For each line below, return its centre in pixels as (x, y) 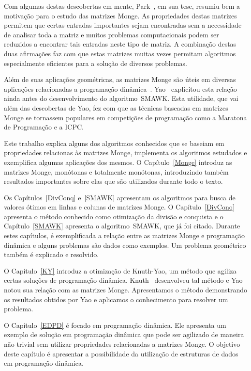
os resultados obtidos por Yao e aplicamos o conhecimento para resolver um (116, 299)
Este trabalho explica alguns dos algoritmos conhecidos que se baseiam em (114, 143)
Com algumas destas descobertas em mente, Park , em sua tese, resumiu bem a (122, 6)
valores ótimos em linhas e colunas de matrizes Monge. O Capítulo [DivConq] (119, 207)
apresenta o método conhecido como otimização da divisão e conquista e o (114, 216)
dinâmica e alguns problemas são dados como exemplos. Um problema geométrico (125, 245)
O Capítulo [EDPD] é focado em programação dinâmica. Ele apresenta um (115, 325)
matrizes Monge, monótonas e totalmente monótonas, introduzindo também (116, 171)
